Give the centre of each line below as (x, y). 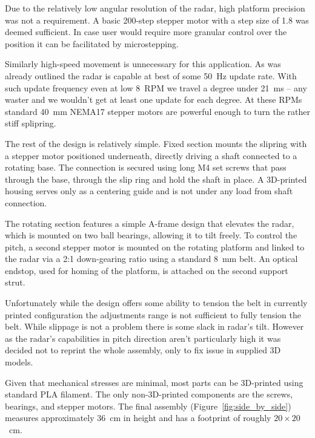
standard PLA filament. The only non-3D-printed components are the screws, (149, 394)
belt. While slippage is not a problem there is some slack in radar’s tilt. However (154, 326)
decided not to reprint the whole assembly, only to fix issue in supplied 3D (143, 350)
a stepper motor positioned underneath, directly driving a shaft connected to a (151, 155)
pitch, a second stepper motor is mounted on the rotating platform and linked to (155, 247)
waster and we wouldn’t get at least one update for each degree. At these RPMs (154, 100)
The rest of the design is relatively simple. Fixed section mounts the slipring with (156, 143)
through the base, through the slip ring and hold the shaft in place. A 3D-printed (156, 179)
